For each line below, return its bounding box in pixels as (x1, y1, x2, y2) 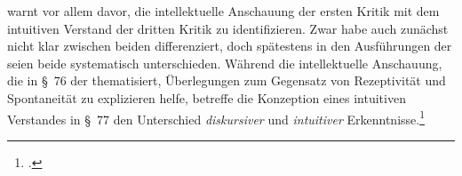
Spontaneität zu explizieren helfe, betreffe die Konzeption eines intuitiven (7, 88, 406, 107)
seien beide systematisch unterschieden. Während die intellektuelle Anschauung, (7, 53, 442, 72)
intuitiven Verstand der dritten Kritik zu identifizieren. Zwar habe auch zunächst (7, 19, 449, 37)
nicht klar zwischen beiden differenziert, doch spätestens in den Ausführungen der (7, 36, 452, 55)
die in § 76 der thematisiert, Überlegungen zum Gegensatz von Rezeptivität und (7, 71, 446, 90)
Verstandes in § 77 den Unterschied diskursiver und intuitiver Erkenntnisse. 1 (7, 107, 426, 128)
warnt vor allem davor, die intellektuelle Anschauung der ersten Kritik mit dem (7, 2, 440, 20)
